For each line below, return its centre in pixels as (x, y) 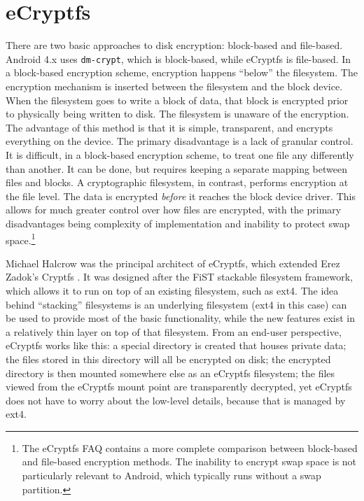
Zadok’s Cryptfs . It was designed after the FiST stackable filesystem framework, (179, 277)
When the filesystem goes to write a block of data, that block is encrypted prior (177, 100)
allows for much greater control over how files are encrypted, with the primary (174, 210)
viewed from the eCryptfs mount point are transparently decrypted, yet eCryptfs (179, 387)
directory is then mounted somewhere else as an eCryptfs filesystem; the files (170, 373)
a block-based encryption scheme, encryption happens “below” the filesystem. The (182, 72)
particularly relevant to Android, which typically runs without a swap (171, 475)
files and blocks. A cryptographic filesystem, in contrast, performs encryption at (177, 182)
